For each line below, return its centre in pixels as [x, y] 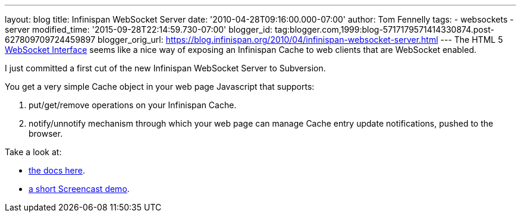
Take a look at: [33, 152]
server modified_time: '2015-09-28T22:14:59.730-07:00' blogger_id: [139, 29]
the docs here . [57, 170]
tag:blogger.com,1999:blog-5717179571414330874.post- [384, 29]
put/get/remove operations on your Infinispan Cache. [133, 105]
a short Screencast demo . [79, 189]
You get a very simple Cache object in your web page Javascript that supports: [160, 87]
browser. [46, 133]
